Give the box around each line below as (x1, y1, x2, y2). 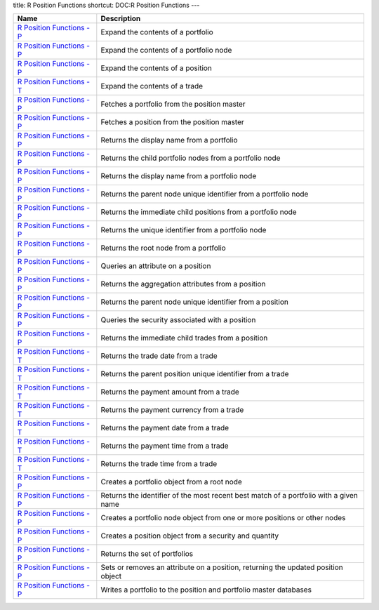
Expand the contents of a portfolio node (100, 46, 232, 55)
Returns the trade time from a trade (100, 459, 218, 469)
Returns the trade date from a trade (100, 351, 218, 361)
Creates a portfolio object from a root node (100, 477, 242, 487)
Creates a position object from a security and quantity (100, 531, 279, 541)
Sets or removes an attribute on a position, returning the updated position (100, 562, 343, 572)
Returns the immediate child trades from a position (100, 333, 268, 343)
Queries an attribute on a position (100, 261, 211, 271)
